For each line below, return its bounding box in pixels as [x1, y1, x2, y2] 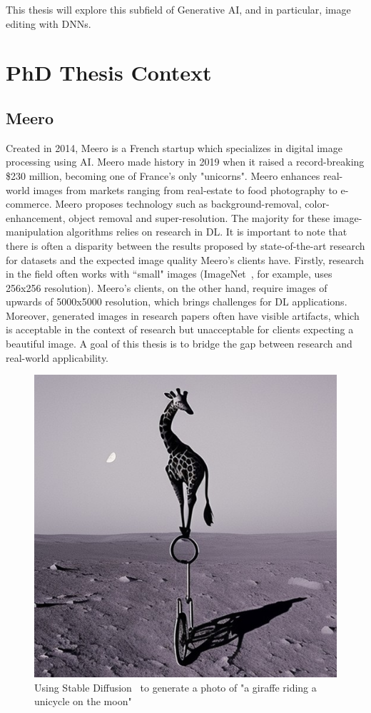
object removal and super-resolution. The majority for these [68, 210, 330, 225]
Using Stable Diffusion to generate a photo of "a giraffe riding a [34, 679, 317, 694]
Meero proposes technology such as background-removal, [55, 196, 302, 211]
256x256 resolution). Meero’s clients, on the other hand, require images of [6, 280, 327, 295]
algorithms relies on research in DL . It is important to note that [66, 224, 347, 239]
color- [305, 196, 330, 211]
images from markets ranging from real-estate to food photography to [33, 182, 337, 197]
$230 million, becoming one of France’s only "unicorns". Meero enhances [6, 168, 320, 183]
